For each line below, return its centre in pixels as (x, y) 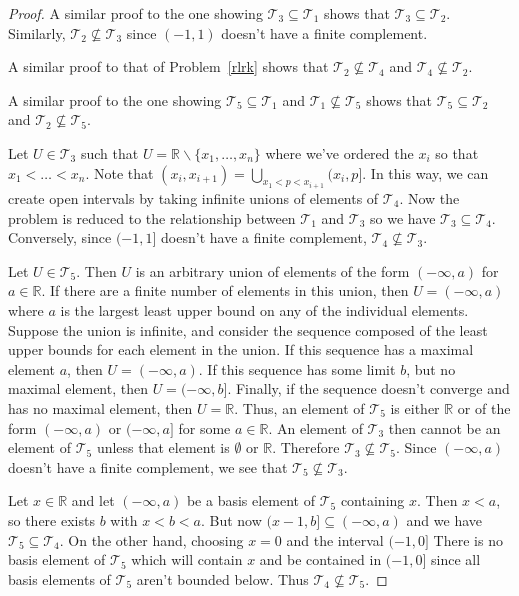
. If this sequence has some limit (297, 368)
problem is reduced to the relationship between (152, 217)
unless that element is (163, 447)
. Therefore (306, 447)
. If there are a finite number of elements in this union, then (225, 290)
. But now (231, 519)
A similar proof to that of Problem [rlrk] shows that (168, 66)
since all (456, 559)
